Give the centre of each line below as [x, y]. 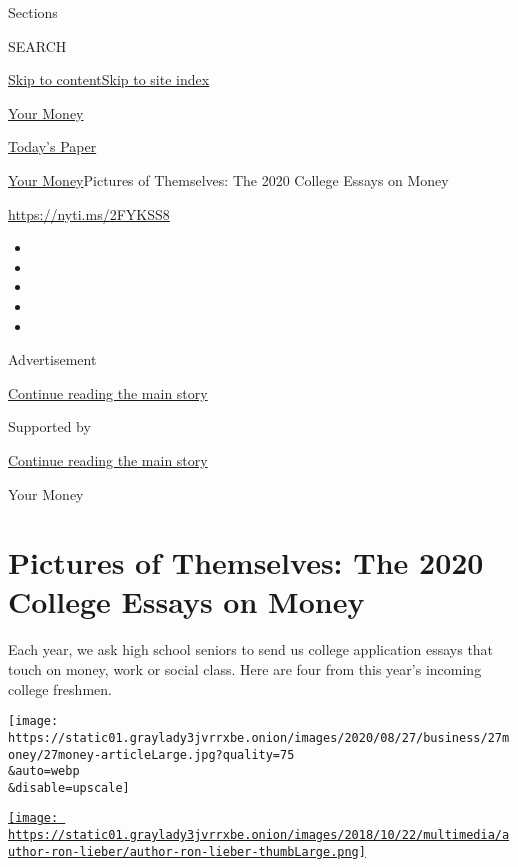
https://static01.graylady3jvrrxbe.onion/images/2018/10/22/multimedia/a [259, 835]
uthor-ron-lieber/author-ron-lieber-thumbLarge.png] [187, 851]
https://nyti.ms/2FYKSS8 [89, 213]
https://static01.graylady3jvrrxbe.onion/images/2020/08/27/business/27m [259, 737]
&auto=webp [44, 771]
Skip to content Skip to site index [109, 79]
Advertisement [52, 359]
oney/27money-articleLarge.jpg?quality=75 [151, 754]
